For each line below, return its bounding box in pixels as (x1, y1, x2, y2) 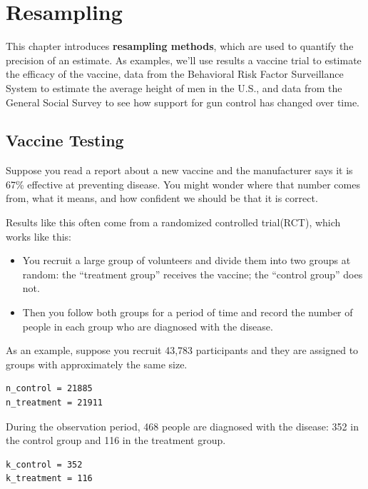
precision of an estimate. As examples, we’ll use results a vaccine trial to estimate (6, 52, 362, 67)
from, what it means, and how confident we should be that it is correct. (6, 191, 318, 206)
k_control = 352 (6, 459, 83, 470)
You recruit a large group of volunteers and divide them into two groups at (22, 253, 351, 268)
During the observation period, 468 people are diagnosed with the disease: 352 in (6, 418, 359, 433)
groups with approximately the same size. (6, 356, 188, 371)
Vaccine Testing (6, 129, 124, 151)
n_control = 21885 (6, 383, 93, 394)
